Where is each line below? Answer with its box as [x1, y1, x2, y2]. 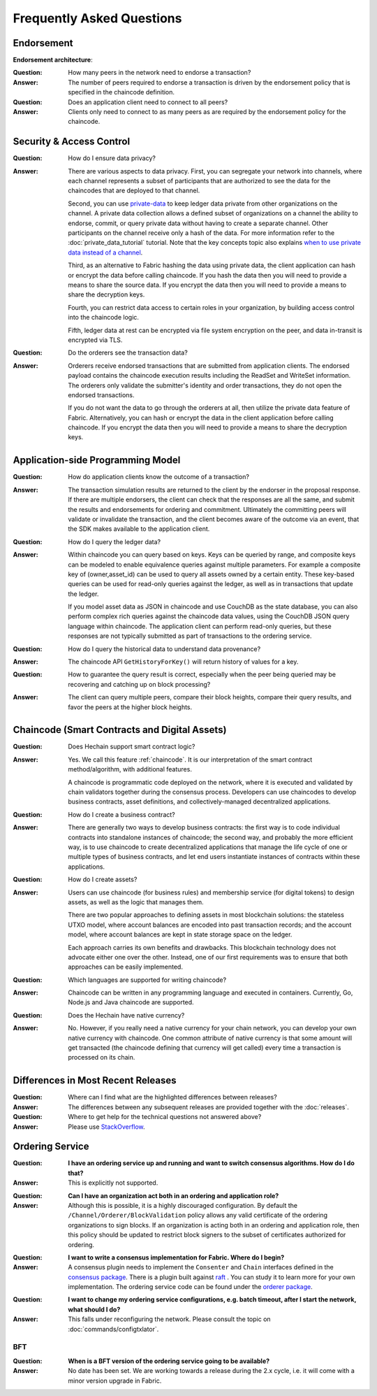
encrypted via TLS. [68, 336, 123, 344]
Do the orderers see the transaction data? [68, 348, 188, 357]
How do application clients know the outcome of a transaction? [68, 473, 249, 481]
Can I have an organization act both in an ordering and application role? [68, 1191, 279, 1199]
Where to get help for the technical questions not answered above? [68, 1113, 262, 1121]
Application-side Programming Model [13, 455, 181, 466]
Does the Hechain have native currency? [68, 1011, 185, 1019]
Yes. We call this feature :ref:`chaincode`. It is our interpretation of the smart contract [68, 755, 313, 764]
